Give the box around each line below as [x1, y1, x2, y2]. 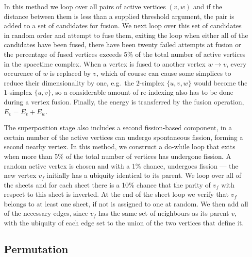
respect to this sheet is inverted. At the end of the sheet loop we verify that [4, 189, 229, 199]
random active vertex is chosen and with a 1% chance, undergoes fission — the [4, 160, 238, 171]
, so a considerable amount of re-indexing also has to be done [51, 87, 234, 97]
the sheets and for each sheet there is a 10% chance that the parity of [4, 179, 211, 189]
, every [226, 58, 247, 69]
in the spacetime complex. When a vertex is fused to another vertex [4, 58, 206, 69]
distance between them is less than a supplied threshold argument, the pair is [4, 11, 235, 21]
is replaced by [50, 68, 91, 78]
